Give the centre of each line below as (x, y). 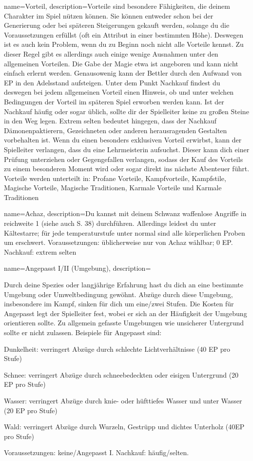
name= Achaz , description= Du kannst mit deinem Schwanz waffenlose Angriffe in (125, 213)
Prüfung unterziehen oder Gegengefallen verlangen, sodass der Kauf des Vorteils (124, 159)
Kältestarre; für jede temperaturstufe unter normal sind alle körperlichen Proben (125, 232)
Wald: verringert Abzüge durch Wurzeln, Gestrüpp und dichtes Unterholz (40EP (124, 427)
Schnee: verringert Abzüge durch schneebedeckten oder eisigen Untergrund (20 (121, 374)
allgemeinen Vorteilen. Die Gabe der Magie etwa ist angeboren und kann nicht (121, 63)
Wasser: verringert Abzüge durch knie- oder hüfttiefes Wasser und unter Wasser (123, 400)
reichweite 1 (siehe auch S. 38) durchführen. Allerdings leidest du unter (110, 223)
